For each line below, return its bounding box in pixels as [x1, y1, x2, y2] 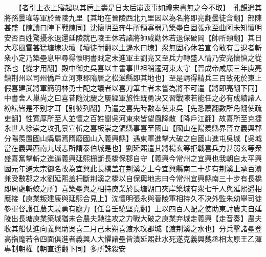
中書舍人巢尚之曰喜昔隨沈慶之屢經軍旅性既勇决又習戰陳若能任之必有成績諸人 [4, 92, 262, 103]
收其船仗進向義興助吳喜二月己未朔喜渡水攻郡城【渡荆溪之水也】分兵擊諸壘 [4, 223, 255, 234]
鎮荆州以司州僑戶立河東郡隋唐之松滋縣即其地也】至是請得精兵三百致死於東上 [4, 72, 262, 83]
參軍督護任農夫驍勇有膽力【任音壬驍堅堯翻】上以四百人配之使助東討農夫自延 [4, 203, 262, 213]
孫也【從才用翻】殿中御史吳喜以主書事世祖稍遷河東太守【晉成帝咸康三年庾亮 [4, 62, 262, 73]
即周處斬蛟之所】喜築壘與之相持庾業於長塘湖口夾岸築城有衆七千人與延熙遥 [4, 183, 255, 193]
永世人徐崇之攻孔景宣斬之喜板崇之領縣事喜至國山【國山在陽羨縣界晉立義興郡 [4, 123, 262, 133]
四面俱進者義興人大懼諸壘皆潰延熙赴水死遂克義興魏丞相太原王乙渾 [39, 233, 262, 244]
